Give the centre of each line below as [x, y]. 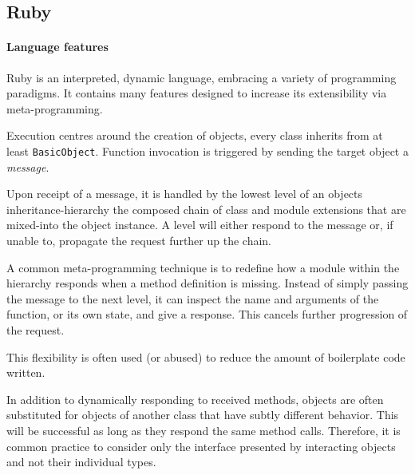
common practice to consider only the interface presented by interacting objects [201, 446]
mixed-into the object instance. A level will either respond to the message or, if [200, 225]
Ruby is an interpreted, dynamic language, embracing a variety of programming [202, 77]
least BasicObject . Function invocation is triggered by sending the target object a [207, 150]
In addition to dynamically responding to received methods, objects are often [195, 399]
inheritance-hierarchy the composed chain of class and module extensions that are [206, 209]
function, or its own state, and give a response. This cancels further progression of [207, 314]
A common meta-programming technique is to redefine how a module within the [203, 267]
